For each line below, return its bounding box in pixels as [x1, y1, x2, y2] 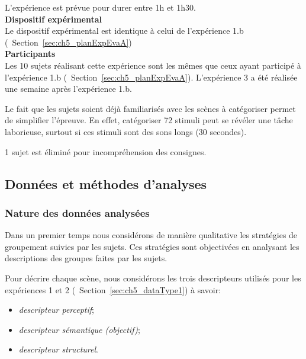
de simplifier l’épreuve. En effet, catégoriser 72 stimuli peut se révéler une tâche [5, 114, 293, 126]
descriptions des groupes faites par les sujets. [5, 252, 168, 264]
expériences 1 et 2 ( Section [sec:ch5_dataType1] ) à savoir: [5, 283, 221, 296]
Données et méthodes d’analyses [5, 174, 207, 193]
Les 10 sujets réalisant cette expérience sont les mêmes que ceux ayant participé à [5, 59, 301, 71]
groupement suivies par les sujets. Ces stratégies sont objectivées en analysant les [5, 240, 299, 252]
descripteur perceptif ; [18, 303, 94, 316]
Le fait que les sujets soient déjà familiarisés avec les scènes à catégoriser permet [5, 102, 296, 114]
